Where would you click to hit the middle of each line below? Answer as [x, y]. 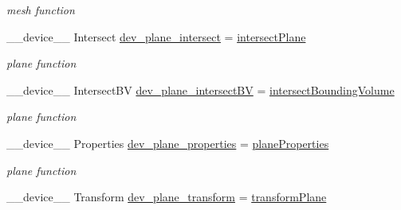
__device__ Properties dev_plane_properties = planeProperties [168, 143]
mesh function [41, 10]
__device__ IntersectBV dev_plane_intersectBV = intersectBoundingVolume [200, 89]
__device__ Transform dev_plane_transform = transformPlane [167, 197]
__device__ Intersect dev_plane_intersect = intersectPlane [156, 36]
